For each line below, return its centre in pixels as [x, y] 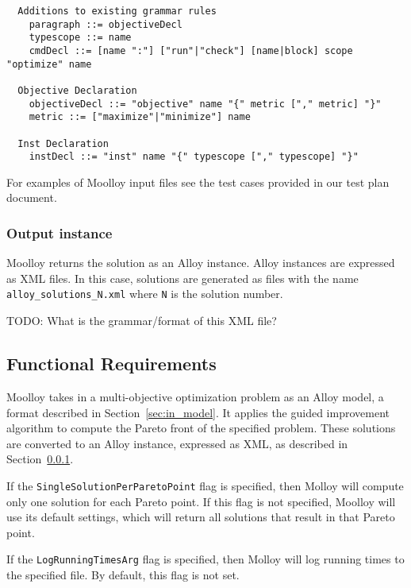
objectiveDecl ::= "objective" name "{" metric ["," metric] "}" [205, 104]
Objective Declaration [77, 90]
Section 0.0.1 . [40, 459]
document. [32, 197]
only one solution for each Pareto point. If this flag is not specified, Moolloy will [201, 501]
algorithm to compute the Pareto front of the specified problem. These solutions [201, 428]
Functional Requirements [111, 364]
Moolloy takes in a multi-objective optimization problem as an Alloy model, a [195, 396]
